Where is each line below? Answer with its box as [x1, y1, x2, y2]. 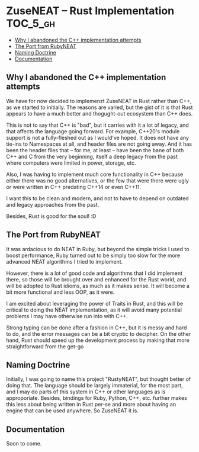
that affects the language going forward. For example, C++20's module [6, 127, 180, 134]
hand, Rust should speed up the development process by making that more [6, 336, 190, 344]
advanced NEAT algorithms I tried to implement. [6, 258, 123, 265]
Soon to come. [6, 440, 42, 447]
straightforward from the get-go [6, 342, 84, 350]
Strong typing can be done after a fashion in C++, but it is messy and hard [6, 324, 187, 331]
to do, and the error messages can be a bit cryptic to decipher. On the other [6, 330, 191, 337]
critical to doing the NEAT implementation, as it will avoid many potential [6, 306, 182, 313]
